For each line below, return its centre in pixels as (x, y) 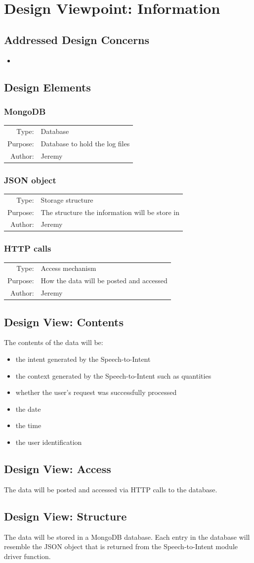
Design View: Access (58, 468)
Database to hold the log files (85, 143)
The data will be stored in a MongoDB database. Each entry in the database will (127, 537)
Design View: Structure (65, 516)
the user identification (49, 442)
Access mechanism (68, 268)
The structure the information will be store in (110, 212)
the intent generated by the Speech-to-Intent (83, 359)
